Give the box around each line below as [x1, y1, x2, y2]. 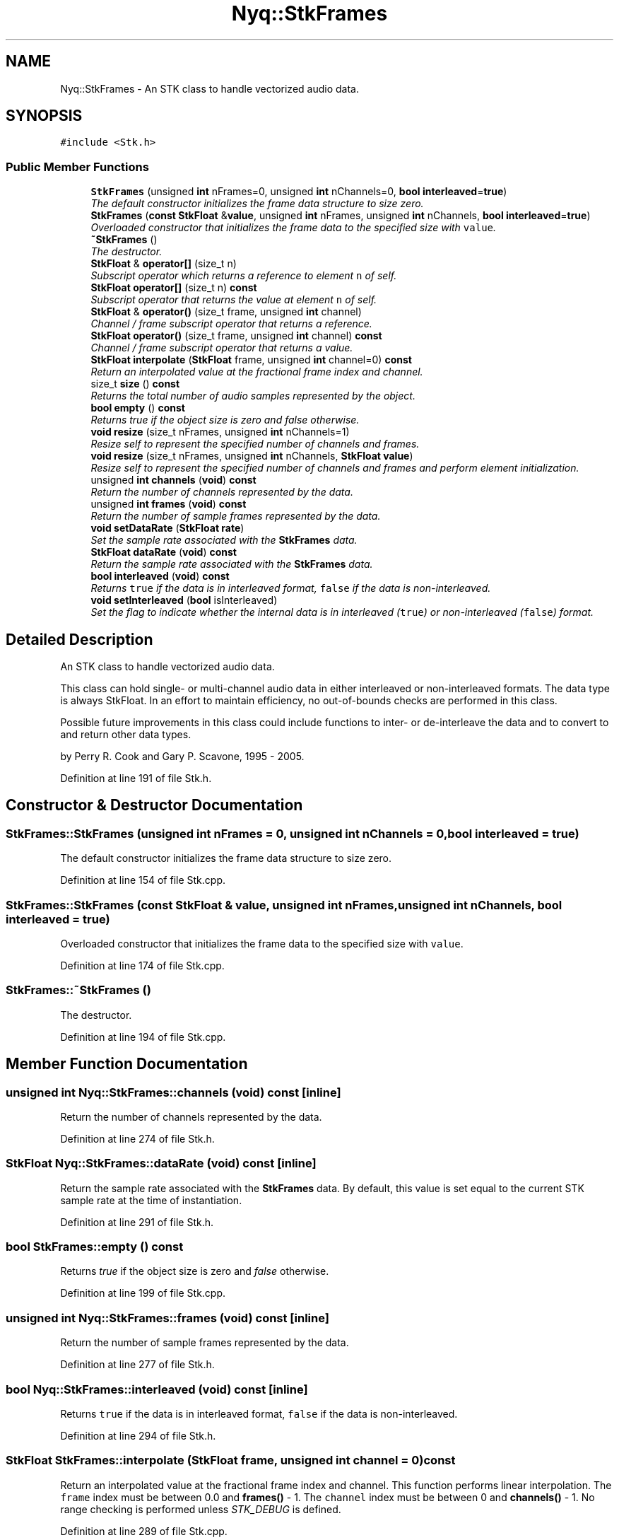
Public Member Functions [6, 159, 149, 174]
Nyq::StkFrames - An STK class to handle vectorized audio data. [60, 82, 359, 95]
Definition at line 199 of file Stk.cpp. [60, 1287, 226, 1300]
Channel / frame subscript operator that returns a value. [90, 342, 353, 354]
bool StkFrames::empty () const [6, 1239, 184, 1254]
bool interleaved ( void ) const [90, 570, 230, 583]
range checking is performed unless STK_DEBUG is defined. [60, 1503, 341, 1515]
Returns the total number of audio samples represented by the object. [90, 390, 415, 402]
